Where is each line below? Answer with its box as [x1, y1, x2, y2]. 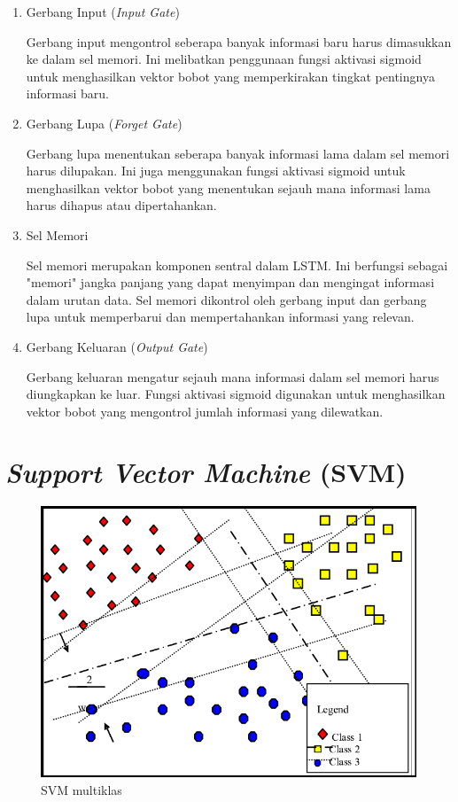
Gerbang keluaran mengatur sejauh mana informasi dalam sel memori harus [26, 367, 439, 385]
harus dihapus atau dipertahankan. [26, 196, 217, 214]
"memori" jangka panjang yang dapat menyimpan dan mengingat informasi [26, 273, 435, 292]
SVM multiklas [41, 780, 122, 798]
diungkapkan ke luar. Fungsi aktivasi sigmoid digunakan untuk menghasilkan [26, 385, 446, 403]
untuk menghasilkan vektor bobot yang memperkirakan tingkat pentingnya [26, 66, 435, 85]
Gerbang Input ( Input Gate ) [26, 3, 180, 20]
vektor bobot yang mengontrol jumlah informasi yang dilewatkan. [26, 401, 384, 420]
